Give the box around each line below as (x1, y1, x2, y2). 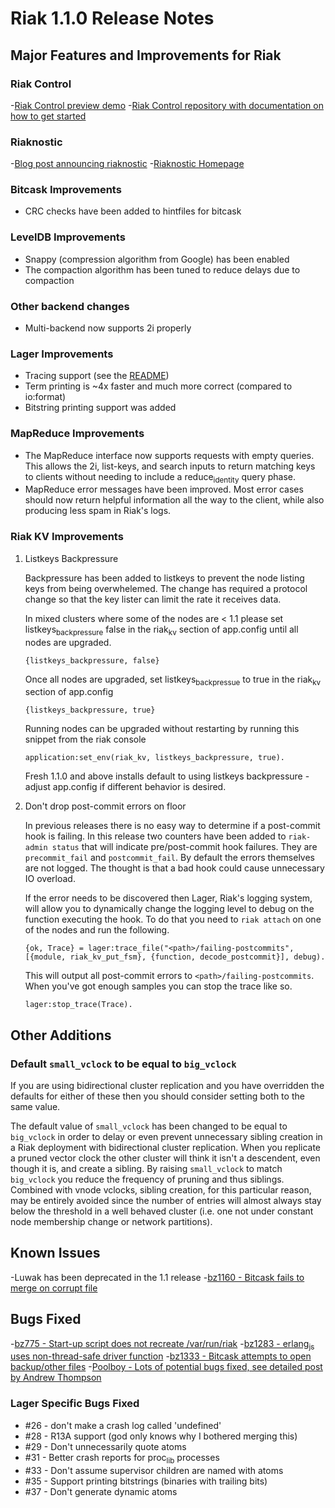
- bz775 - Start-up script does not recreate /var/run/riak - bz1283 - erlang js (10, 1337, 315, 1352)
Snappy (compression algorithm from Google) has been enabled (24, 253, 290, 265)
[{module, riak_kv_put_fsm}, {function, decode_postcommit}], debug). (24, 952, 326, 962)
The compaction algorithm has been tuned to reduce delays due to (24, 263, 301, 276)
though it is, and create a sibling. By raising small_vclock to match (10, 1163, 283, 1175)
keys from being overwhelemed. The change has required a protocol (24, 582, 308, 594)
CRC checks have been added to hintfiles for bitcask (24, 205, 242, 217)
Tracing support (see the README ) (24, 370, 170, 382)
